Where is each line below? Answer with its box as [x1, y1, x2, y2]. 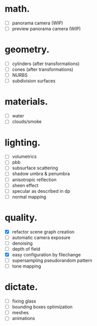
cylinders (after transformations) [12, 61, 80, 67]
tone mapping [12, 263, 41, 270]
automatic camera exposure [12, 234, 71, 241]
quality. [5, 212, 37, 223]
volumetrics [12, 154, 37, 160]
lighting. [5, 137, 41, 148]
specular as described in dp [12, 188, 70, 194]
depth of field [12, 246, 41, 252]
